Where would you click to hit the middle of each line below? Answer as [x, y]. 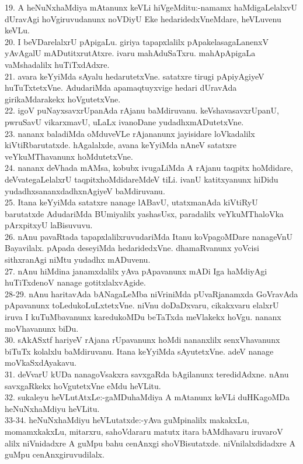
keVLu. [17, 30]
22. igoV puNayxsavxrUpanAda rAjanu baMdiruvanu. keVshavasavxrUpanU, [142, 110]
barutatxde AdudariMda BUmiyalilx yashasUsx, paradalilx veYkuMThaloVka [144, 213]
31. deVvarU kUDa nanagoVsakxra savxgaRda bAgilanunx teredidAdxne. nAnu [147, 374]
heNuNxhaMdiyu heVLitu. [52, 408]
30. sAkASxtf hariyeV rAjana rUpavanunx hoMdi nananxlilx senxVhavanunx [142, 340]
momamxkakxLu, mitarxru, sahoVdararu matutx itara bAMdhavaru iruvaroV [144, 431]
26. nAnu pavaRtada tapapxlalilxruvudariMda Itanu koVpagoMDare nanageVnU [149, 236]
